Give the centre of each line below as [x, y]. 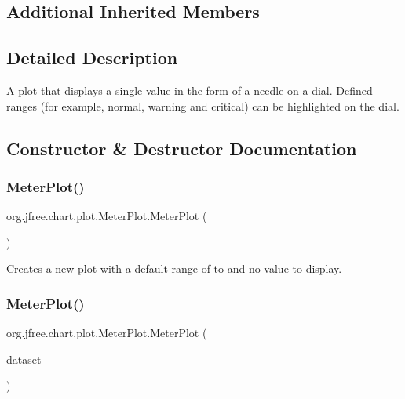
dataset [24, 359]
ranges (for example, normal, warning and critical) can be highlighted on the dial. [203, 105]
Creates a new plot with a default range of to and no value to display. [174, 268]
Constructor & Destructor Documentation [182, 148]
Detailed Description [92, 58]
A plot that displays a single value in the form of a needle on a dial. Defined [190, 90]
